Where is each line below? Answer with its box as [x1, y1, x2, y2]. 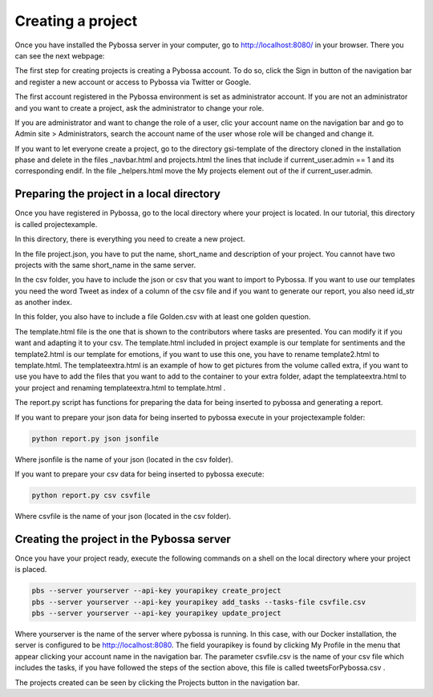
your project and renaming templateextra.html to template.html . [14, 383, 226, 392]
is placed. [14, 565, 47, 574]
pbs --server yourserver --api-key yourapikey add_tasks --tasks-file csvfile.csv [31, 598, 366, 606]
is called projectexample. [14, 219, 98, 229]
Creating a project [14, 12, 138, 30]
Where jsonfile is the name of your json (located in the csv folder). [14, 454, 233, 464]
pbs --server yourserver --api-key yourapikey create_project [31, 586, 281, 595]
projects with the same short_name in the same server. [14, 260, 196, 269]
